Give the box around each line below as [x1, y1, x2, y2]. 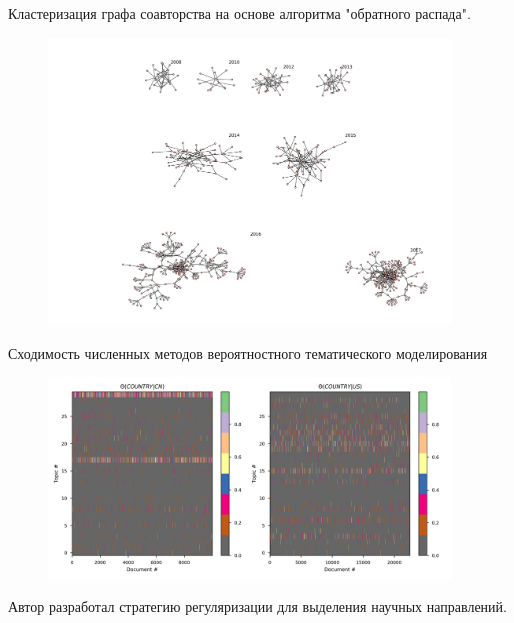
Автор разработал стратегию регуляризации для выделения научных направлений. [8, 596, 507, 617]
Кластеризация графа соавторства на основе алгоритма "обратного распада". [8, 3, 471, 23]
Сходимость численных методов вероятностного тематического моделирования [8, 342, 488, 363]
